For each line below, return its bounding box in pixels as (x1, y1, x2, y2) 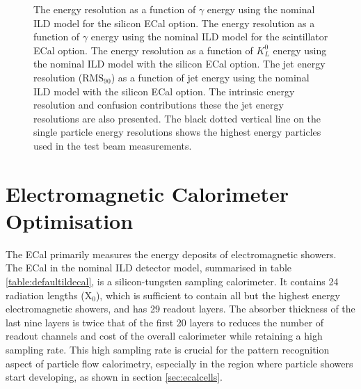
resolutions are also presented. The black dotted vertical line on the (33, 111, 321, 125)
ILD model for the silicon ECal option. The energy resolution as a (33, 15, 315, 30)
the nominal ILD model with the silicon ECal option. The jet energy (33, 56, 326, 71)
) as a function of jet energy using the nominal (111, 70, 310, 84)
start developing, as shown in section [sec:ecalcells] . (6, 370, 223, 384)
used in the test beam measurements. (33, 138, 192, 152)
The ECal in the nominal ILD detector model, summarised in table (6, 260, 292, 275)
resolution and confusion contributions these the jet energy (33, 97, 284, 112)
